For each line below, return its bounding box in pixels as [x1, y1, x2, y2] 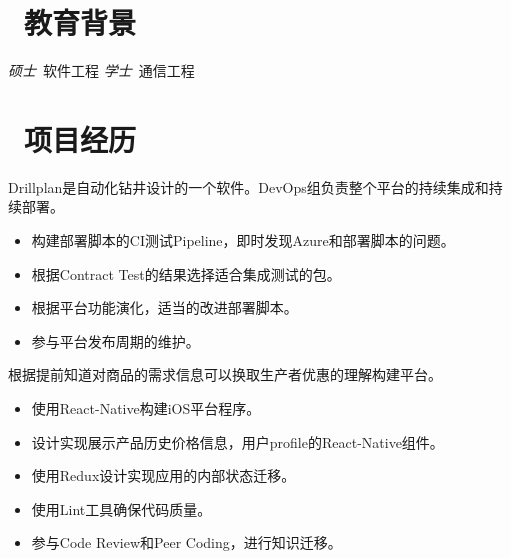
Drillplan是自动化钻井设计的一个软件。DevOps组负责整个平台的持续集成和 [8, 176, 489, 197]
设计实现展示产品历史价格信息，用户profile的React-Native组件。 [31, 431, 444, 452]
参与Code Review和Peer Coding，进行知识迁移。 [31, 532, 342, 553]
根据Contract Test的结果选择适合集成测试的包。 [31, 263, 341, 284]
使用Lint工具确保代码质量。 [31, 498, 212, 519]
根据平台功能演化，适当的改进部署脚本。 [31, 297, 298, 318]
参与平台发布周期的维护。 [31, 330, 200, 351]
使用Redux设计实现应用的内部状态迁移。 [31, 465, 296, 486]
